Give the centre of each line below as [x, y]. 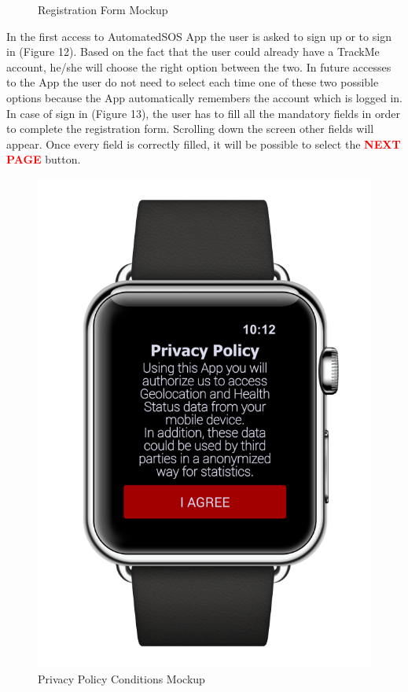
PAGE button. [44, 159]
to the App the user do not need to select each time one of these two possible [193, 82]
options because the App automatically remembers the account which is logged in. [204, 97]
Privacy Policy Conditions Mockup [121, 678]
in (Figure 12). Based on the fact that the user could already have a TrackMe [193, 52]
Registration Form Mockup [103, 9]
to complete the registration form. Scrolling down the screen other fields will [190, 129]
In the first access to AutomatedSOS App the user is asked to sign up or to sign [199, 36]
